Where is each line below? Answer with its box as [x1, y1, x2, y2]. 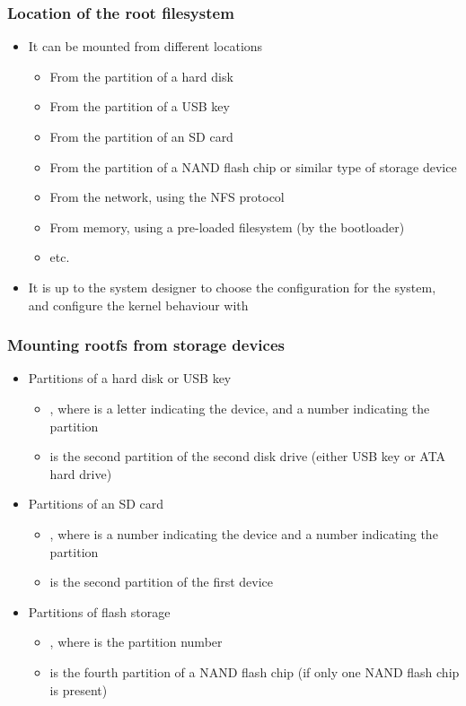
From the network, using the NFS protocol [49, 187, 285, 206]
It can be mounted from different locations [28, 37, 263, 56]
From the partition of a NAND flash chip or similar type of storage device [49, 157, 457, 176]
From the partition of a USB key [49, 97, 230, 116]
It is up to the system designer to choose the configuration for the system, [28, 277, 436, 296]
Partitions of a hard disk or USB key [28, 369, 232, 388]
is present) [49, 680, 108, 699]
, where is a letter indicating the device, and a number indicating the [49, 398, 430, 417]
